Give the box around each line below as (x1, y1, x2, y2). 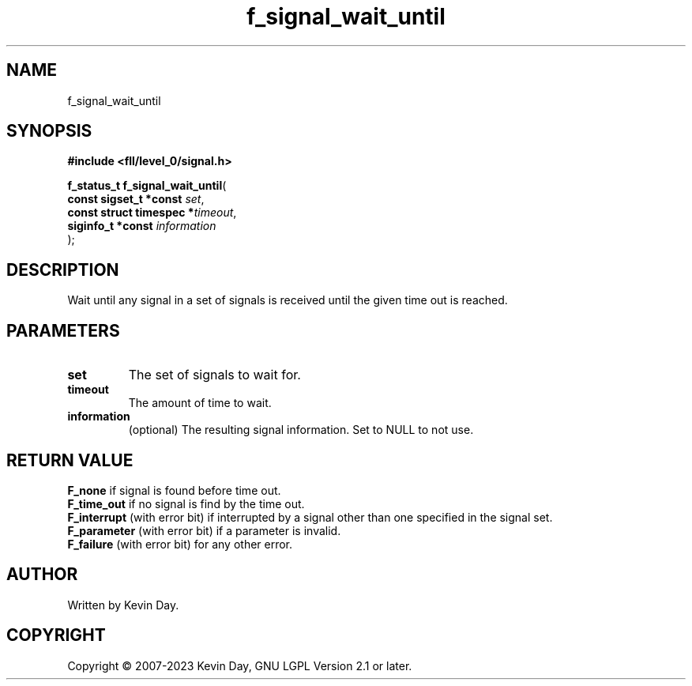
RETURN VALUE (6, 450, 134, 470)
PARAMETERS (6, 320, 120, 341)
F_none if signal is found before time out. (67, 483, 281, 497)
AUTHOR (6, 564, 78, 585)
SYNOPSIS (6, 121, 92, 141)
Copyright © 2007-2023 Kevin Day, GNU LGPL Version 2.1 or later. (67, 658, 412, 673)
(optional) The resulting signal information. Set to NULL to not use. (128, 423, 474, 437)
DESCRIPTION (6, 259, 119, 280)
